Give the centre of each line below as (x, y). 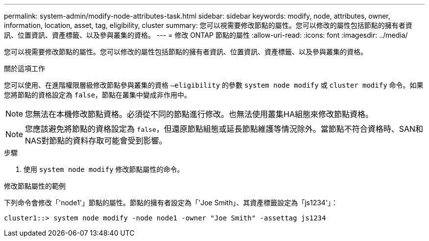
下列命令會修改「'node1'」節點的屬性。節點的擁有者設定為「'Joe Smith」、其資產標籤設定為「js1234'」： (171, 203)
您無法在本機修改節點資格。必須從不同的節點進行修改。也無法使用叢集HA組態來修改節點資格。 (199, 114)
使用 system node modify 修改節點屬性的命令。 (104, 169)
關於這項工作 (24, 68)
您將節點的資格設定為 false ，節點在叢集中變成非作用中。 (98, 95)
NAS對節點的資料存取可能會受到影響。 (96, 141)
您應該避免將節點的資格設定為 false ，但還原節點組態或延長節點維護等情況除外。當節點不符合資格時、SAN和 (224, 129)
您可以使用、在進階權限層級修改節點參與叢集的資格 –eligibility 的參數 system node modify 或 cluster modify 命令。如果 (214, 85)
